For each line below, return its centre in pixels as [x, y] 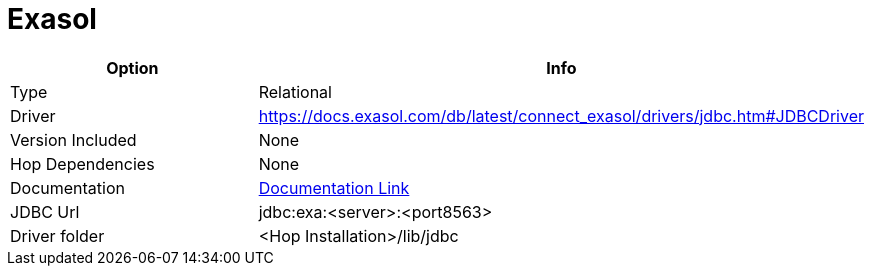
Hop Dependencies [82, 163]
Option [132, 67]
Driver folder [57, 235]
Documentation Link [334, 187]
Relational [295, 91]
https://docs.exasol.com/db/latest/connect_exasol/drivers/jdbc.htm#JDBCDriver [561, 115]
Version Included [73, 139]
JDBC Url [45, 211]
